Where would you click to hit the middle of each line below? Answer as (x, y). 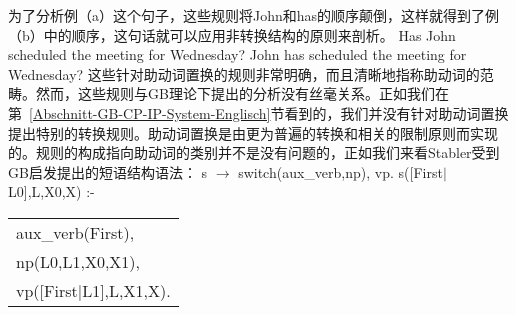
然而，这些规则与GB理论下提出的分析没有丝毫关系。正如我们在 (242, 93)
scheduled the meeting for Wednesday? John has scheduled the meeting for (237, 54)
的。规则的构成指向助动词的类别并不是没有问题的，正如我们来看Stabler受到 (254, 152)
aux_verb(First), (75, 232)
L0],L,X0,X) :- (51, 191)
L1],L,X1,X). (126, 290)
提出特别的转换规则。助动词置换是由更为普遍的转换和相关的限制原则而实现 (253, 132)
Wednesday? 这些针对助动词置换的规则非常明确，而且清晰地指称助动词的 (244, 73)
